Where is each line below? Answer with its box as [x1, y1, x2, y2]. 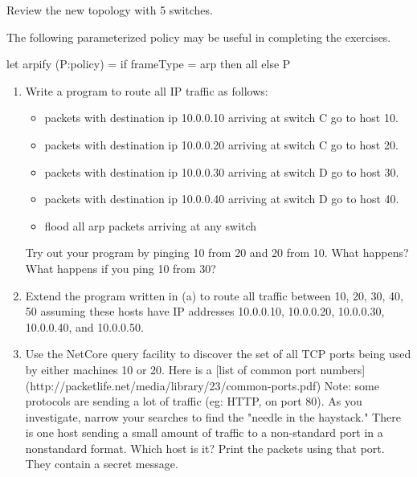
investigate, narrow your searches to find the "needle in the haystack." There [25, 408, 401, 425]
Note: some [324, 377, 379, 393]
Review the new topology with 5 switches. [6, 2, 213, 18]
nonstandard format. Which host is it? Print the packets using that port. [25, 439, 385, 456]
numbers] [320, 361, 366, 377]
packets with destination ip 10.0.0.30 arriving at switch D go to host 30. [44, 163, 399, 180]
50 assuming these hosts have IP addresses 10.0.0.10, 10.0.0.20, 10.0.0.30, [25, 303, 385, 320]
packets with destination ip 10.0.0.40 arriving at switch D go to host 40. [44, 190, 399, 207]
